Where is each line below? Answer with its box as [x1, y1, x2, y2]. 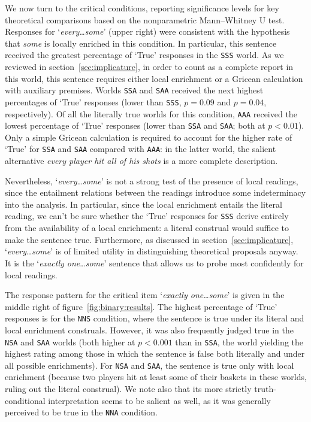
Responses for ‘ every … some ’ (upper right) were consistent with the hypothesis [5, 25, 290, 38]
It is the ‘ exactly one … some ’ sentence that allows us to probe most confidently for [5, 256, 304, 269]
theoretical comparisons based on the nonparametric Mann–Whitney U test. [5, 13, 285, 26]
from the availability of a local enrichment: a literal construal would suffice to [5, 221, 289, 234]
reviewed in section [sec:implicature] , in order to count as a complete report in [5, 60, 294, 73]
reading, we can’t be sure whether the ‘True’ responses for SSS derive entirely [5, 210, 289, 222]
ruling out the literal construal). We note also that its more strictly [5, 382, 252, 395]
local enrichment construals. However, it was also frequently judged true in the [5, 323, 294, 336]
